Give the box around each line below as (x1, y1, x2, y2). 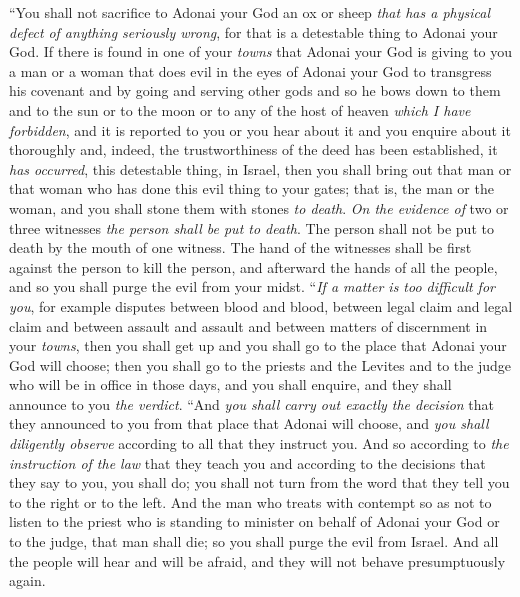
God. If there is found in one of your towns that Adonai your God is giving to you (9, 41, 513, 62)
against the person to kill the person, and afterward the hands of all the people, (9, 256, 498, 277)
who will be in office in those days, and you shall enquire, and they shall (9, 374, 452, 395)
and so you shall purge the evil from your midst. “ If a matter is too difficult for (9, 276, 495, 297)
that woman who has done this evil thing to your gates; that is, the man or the (9, 178, 494, 199)
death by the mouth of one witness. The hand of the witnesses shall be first (9, 237, 472, 258)
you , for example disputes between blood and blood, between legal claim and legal (9, 295, 513, 316)
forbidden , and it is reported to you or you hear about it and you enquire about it (9, 119, 511, 140)
